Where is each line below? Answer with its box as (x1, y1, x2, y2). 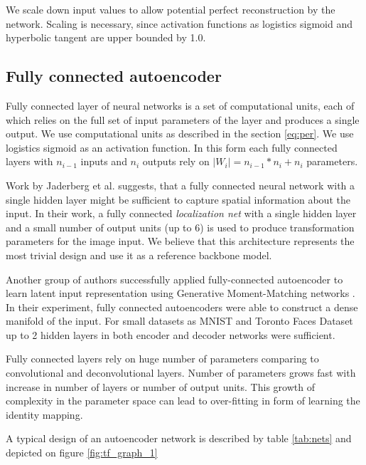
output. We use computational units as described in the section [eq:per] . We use (6, 126, 354, 141)
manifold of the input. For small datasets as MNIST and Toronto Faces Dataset (6, 313, 353, 328)
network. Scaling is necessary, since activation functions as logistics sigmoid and (6, 16, 353, 31)
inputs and (80, 154, 127, 169)
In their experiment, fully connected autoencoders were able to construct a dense (6, 299, 358, 314)
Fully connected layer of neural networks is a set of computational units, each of (6, 98, 355, 113)
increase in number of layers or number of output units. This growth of (6, 379, 315, 394)
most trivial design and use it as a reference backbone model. (6, 247, 272, 262)
